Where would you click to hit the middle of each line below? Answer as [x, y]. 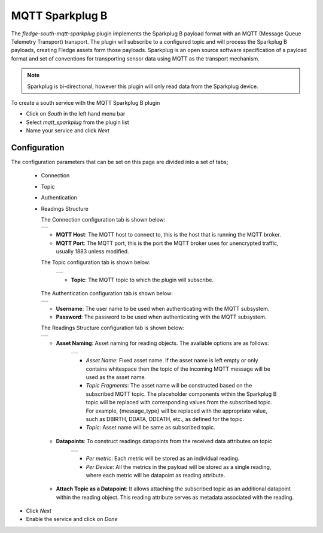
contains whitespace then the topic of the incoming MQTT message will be [178, 369]
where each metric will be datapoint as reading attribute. [156, 475]
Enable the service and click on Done [72, 519]
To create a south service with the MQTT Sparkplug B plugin [86, 102]
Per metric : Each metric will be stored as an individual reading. [163, 459]
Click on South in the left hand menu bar [76, 114]
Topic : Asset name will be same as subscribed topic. [150, 428]
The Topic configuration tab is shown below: [96, 262]
